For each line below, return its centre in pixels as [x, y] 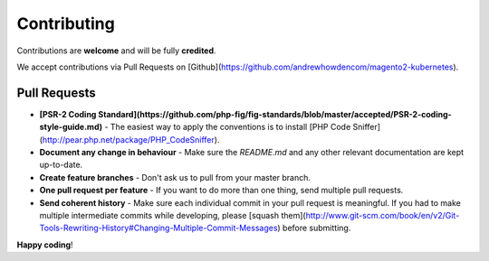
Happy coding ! [45, 245]
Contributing [66, 23]
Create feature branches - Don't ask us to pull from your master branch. [175, 177]
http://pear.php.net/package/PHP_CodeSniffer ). [131, 139]
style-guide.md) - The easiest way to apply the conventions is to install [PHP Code [195, 127]
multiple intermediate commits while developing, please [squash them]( [173, 215]
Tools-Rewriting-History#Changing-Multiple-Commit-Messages [158, 228]
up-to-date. [61, 165]
